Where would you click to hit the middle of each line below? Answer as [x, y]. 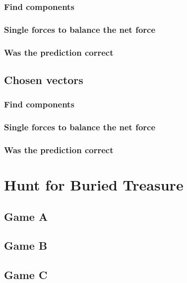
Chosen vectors [44, 79]
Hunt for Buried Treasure [94, 185]
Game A [26, 216]
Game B [26, 245]
